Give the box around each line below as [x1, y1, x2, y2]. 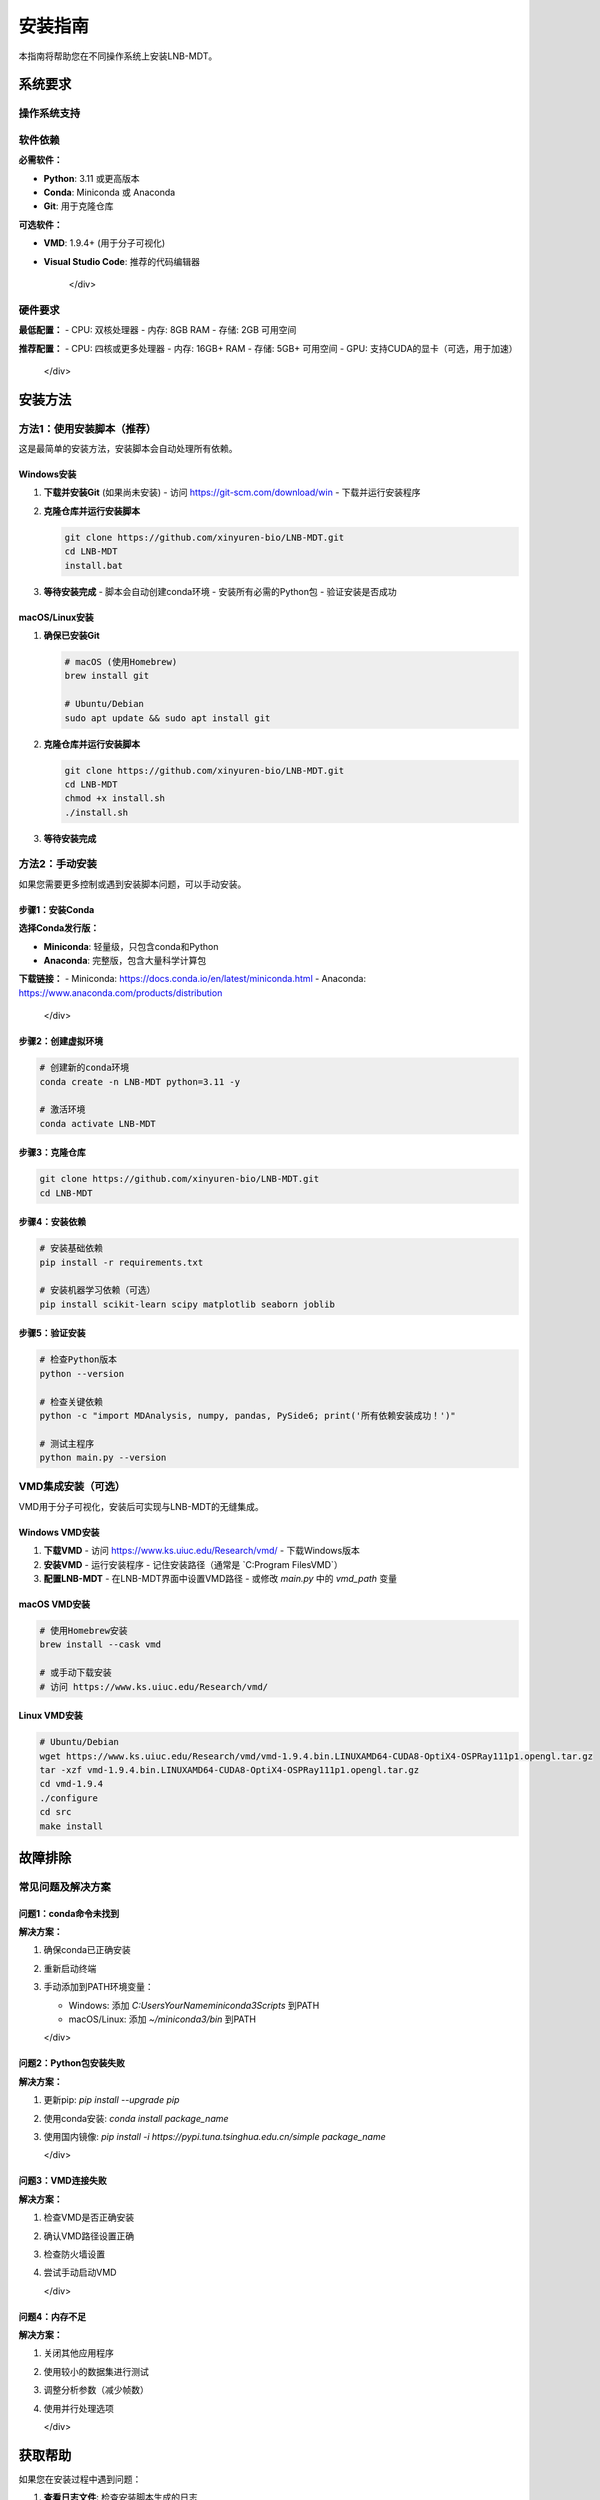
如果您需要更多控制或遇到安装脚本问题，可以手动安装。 [18, 878, 247, 890]
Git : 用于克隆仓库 [43, 200, 114, 212]
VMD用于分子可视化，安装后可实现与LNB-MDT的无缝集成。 [18, 1500, 264, 1512]
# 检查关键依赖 [39, 1396, 104, 1407]
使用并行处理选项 [43, 2402, 114, 2414]
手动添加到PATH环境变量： [43, 1981, 154, 1993]
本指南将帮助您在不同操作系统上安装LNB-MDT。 [18, 50, 218, 62]
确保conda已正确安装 [43, 1944, 132, 1956]
